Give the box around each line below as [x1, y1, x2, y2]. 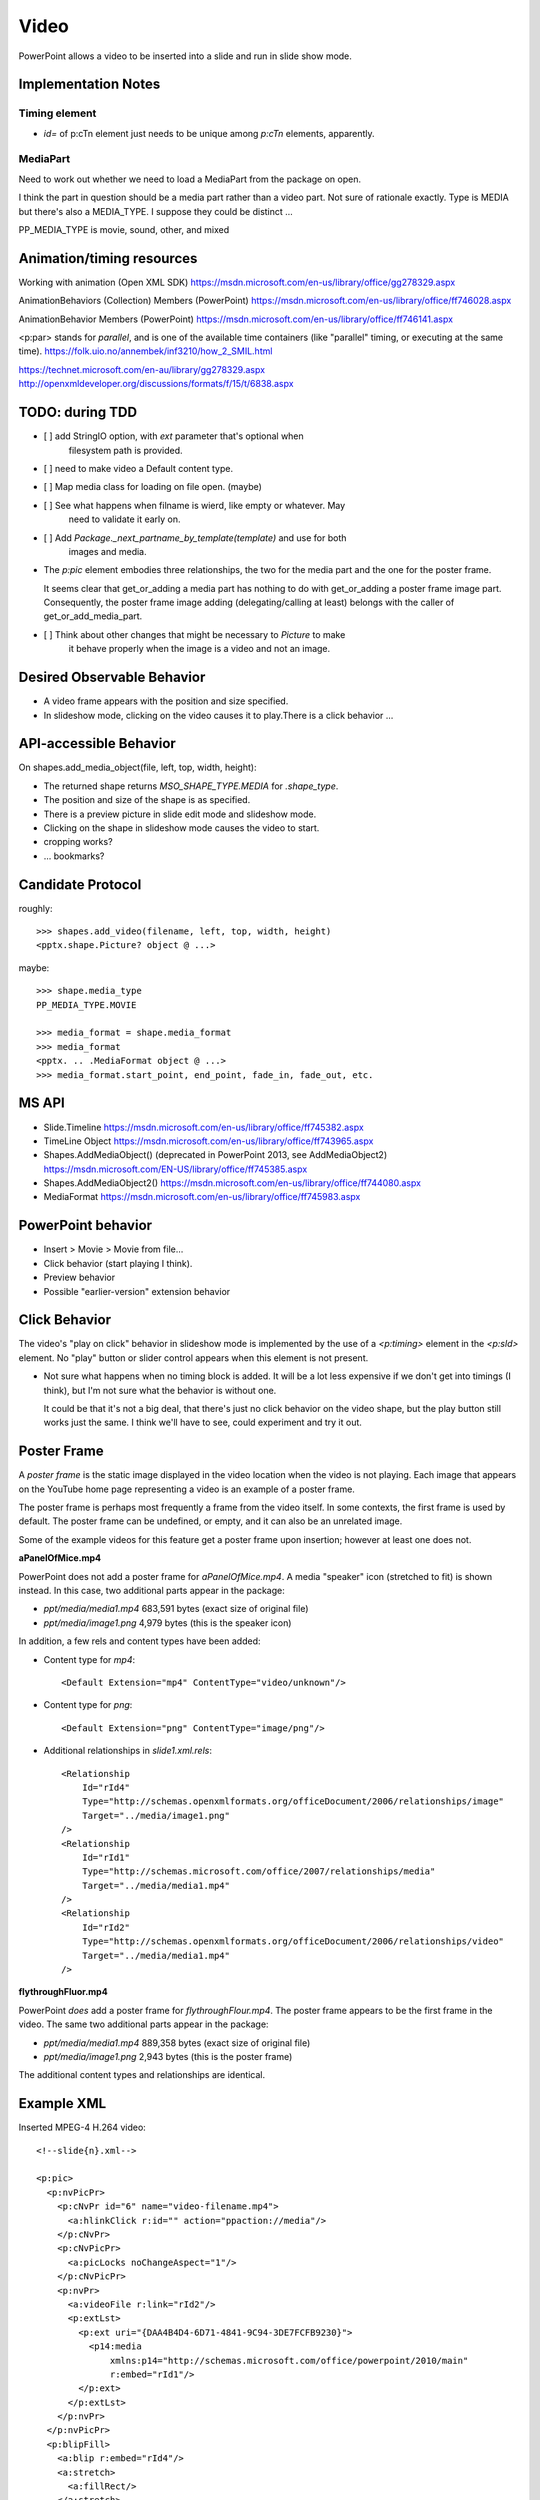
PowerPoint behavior [18, 1217, 153, 1234]
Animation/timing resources [18, 250, 198, 267]
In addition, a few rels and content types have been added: [18, 1635, 261, 1647]
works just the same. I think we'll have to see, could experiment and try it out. [43, 1416, 362, 1429]
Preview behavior [43, 1271, 116, 1284]
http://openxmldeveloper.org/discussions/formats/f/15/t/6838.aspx [18, 378, 294, 390]
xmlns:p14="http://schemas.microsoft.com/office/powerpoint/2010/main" [110, 2355, 469, 2366]
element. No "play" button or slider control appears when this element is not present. [18, 1351, 369, 1364]
